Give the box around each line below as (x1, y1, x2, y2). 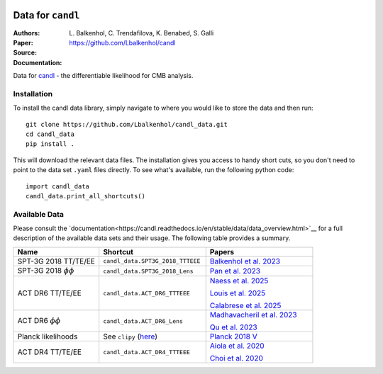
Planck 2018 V (209, 331, 258, 341)
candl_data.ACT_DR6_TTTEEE (103, 289, 191, 297)
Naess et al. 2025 (209, 276, 269, 286)
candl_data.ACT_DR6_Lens (103, 317, 184, 325)
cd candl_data (26, 130, 74, 138)
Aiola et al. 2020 (209, 341, 265, 351)
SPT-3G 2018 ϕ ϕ (17, 266, 74, 276)
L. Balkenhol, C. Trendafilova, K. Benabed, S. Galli (69, 28, 214, 37)
